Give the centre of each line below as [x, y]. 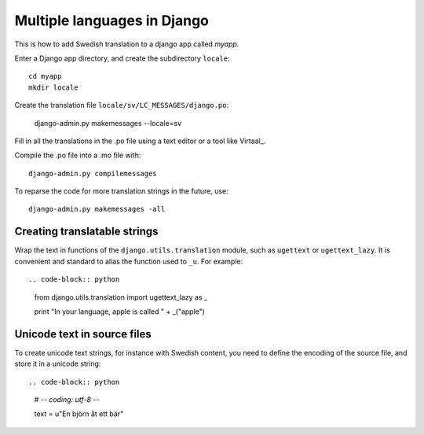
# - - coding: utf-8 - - [67, 400]
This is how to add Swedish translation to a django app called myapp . [127, 44]
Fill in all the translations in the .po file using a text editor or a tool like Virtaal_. [140, 141]
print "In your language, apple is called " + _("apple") [120, 312]
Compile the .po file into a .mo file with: [78, 155]
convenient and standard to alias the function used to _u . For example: [129, 261]
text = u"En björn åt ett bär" [79, 414]
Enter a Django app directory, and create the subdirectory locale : [122, 58]
